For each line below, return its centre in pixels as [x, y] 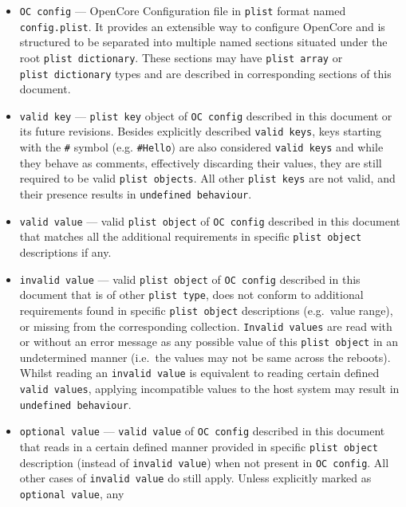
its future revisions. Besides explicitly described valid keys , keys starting [201, 131]
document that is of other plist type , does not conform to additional [191, 295]
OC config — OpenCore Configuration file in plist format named [183, 10]
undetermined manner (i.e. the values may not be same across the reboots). [205, 357]
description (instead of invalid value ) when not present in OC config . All [204, 462]
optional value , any [72, 494]
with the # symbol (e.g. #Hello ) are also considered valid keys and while [201, 147]
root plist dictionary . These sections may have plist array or [181, 57]
